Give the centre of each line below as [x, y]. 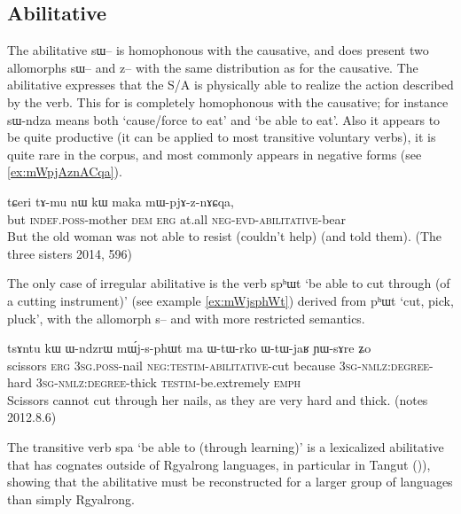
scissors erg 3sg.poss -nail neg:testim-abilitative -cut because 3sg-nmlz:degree [219, 365]
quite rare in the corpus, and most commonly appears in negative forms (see [215, 154]
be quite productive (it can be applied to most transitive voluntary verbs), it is [222, 137]
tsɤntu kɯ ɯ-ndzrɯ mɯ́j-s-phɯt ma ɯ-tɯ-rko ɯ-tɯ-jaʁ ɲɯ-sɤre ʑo [189, 348]
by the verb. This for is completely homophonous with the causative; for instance [228, 101]
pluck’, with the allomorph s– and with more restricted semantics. [186, 318]
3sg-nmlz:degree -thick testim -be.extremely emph [168, 382]
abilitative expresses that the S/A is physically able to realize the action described [230, 85]
